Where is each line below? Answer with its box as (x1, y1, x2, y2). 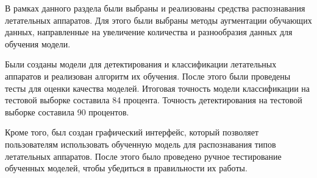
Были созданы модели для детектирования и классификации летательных (5, 58, 277, 70)
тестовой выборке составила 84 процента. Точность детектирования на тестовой (5, 94, 302, 106)
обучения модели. (5, 37, 71, 50)
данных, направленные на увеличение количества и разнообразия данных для (5, 26, 293, 38)
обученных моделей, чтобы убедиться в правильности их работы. (5, 162, 248, 174)
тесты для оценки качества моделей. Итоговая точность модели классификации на (5, 81, 310, 94)
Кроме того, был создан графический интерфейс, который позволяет (5, 126, 259, 139)
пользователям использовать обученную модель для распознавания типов (5, 137, 276, 150)
